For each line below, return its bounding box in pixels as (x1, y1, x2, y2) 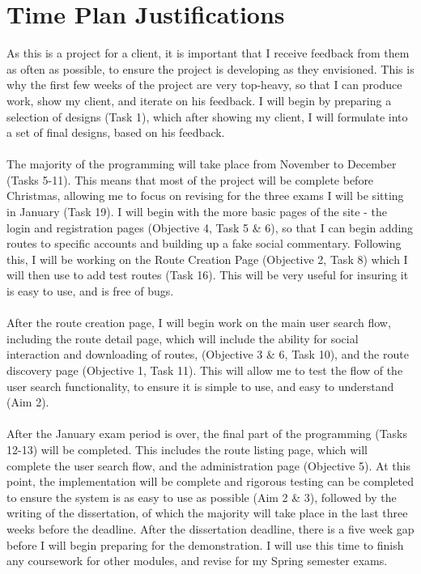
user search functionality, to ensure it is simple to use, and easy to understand (6, 377, 394, 394)
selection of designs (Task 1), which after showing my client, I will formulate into (6, 108, 408, 125)
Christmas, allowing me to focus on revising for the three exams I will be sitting (6, 187, 404, 204)
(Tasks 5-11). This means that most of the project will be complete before (6, 171, 374, 188)
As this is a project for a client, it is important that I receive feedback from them (6, 45, 410, 62)
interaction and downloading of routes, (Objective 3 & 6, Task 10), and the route (6, 346, 409, 363)
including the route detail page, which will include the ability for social (6, 330, 359, 347)
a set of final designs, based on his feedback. (6, 124, 225, 141)
